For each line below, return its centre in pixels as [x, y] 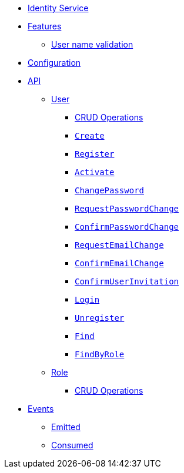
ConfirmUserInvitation [127, 281]
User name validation [92, 44]
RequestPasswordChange [127, 209]
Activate [95, 172]
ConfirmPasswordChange [127, 227]
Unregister [100, 318]
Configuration [54, 63]
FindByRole [100, 354]
